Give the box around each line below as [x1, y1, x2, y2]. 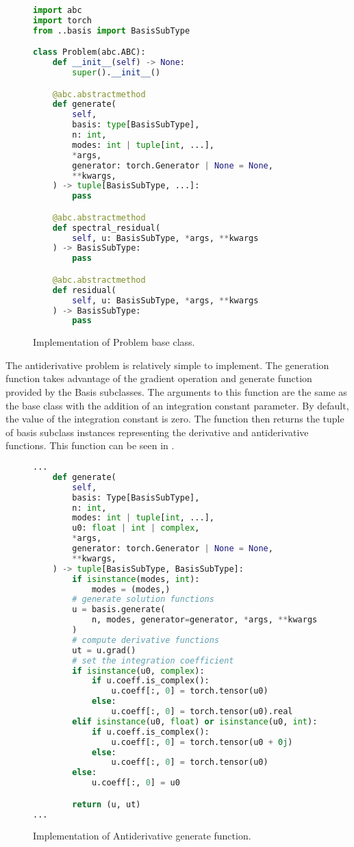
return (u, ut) [72, 799, 141, 809]
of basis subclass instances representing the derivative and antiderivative [5, 425, 309, 439]
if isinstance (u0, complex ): [72, 666, 205, 676]
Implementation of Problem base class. [33, 335, 195, 349]
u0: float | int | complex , [72, 523, 200, 533]
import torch [33, 15, 92, 25]
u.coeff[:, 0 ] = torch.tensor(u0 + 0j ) [111, 737, 293, 747]
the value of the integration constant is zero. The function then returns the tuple [5, 412, 344, 426]
